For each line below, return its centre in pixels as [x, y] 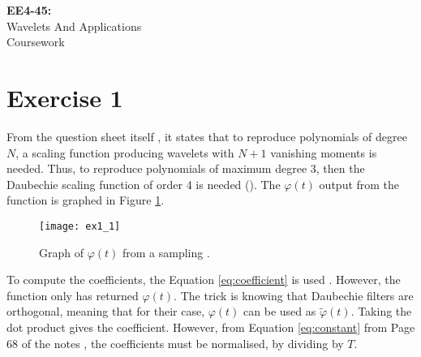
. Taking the [381, 311]
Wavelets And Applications [74, 26]
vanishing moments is [324, 152]
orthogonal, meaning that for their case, [106, 311]
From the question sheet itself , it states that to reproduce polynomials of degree [207, 136]
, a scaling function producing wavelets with [125, 152]
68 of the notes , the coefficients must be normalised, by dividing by [175, 343]
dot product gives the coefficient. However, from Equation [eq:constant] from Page [211, 327]
